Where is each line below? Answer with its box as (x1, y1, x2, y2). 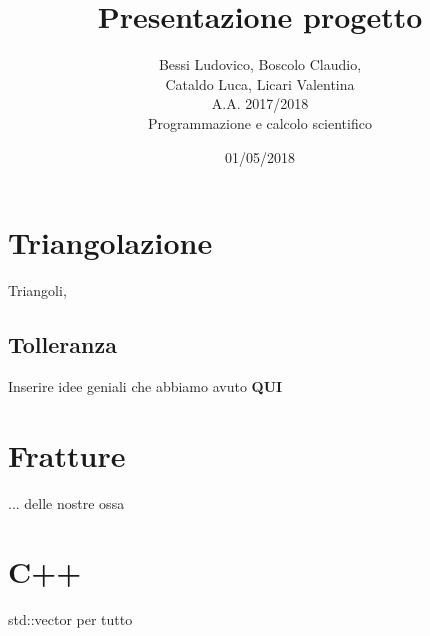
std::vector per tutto (8, 609, 133, 630)
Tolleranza (8, 329, 117, 360)
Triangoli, (8, 280, 67, 301)
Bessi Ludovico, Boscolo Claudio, (158, 54, 362, 75)
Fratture (8, 434, 126, 475)
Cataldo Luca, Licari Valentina (165, 73, 355, 94)
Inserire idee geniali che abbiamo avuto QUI (8, 375, 283, 396)
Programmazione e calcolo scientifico (148, 112, 372, 133)
